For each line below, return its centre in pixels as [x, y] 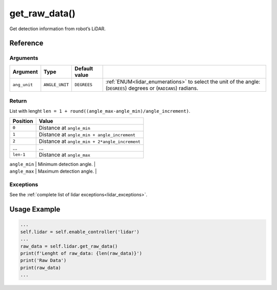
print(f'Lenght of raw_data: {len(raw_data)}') [81, 253]
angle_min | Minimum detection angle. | [53, 164]
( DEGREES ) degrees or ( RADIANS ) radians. [152, 88]
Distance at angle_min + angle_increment [87, 134]
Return [18, 101]
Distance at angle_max [65, 155]
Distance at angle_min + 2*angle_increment [90, 141]
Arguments [24, 58]
